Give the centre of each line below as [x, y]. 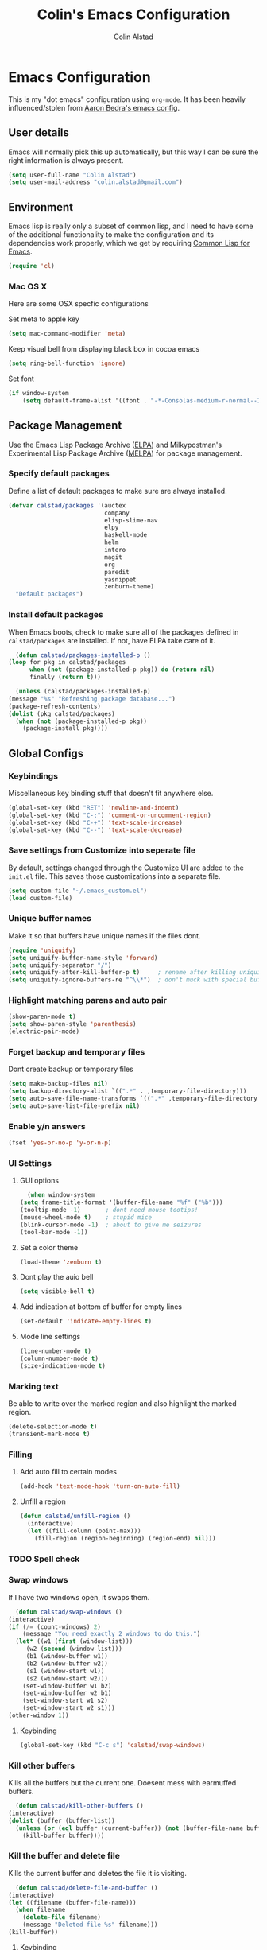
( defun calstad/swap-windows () [69, 1612]
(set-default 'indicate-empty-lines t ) [86, 1322]
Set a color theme [49, 1247]
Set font [21, 379]
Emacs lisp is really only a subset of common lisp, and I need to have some [131, 226]
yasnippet [120, 579]
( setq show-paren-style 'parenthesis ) [72, 1024]
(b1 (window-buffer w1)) [67, 1657]
